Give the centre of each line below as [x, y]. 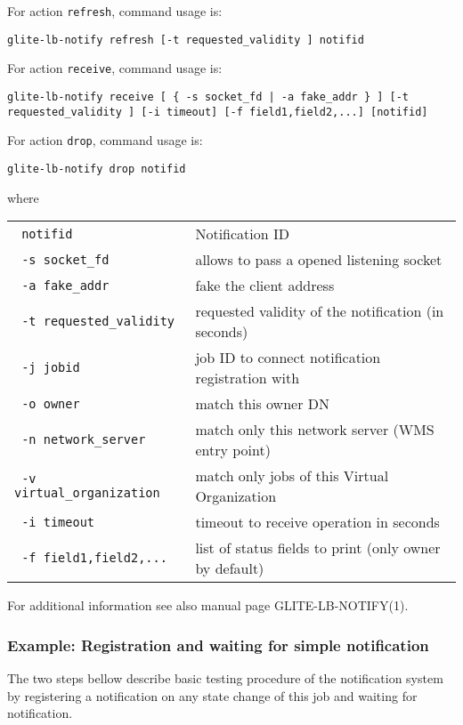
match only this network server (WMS [315, 430]
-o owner [51, 403]
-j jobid [51, 368]
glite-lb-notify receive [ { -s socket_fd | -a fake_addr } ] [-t [208, 97]
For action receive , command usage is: [115, 68]
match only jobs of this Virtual [292, 476]
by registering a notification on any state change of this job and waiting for [212, 695]
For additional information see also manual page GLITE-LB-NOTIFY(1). [208, 605]
